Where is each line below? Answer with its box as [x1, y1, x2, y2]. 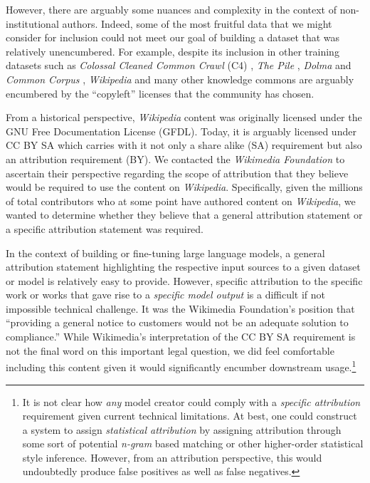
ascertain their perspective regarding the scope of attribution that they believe [6, 165, 349, 180]
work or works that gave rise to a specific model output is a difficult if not [6, 287, 326, 302]
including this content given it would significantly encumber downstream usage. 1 [6, 358, 356, 374]
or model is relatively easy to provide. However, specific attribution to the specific [6, 273, 363, 288]
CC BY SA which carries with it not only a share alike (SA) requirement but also [6, 137, 362, 152]
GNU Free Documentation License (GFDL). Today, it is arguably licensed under [6, 123, 356, 138]
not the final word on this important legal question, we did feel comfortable [6, 343, 334, 358]
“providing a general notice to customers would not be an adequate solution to [6, 315, 349, 330]
